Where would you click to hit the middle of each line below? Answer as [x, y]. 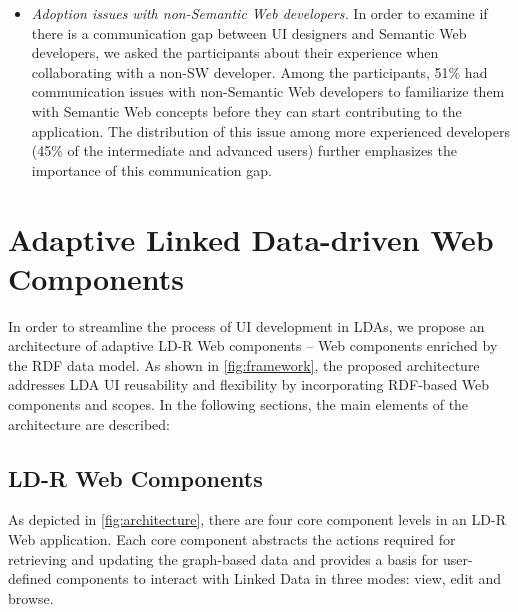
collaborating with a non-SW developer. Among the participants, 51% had [259, 71]
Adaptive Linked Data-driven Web [251, 238]
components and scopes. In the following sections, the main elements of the [238, 404]
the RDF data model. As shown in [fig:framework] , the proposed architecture [244, 364]
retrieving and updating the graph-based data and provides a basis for [223, 558]
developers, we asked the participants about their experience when [235, 52]
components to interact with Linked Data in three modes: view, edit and [278, 578]
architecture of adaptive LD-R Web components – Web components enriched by [253, 345]
